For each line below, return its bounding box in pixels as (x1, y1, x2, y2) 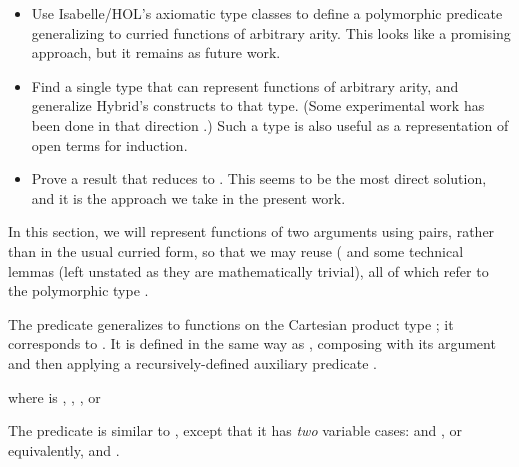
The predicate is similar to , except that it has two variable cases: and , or (8, 420, 463, 441)
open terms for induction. (31, 134, 188, 155)
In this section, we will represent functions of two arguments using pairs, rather (8, 221, 495, 242)
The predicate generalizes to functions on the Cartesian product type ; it (8, 313, 454, 334)
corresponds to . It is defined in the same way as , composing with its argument (8, 333, 496, 354)
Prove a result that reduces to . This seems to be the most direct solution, (31, 168, 487, 189)
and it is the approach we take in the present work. (31, 187, 346, 208)
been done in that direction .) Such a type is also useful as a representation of (31, 114, 509, 135)
